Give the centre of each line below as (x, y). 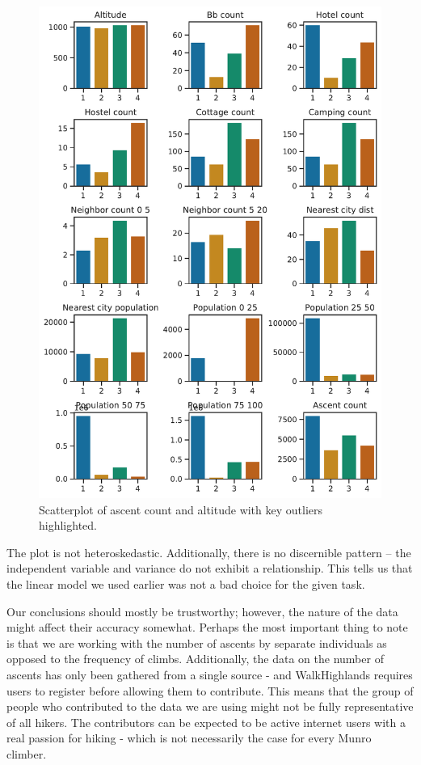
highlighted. (68, 525)
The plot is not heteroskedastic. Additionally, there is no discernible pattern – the (209, 552)
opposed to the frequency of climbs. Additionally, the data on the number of (195, 659)
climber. (27, 753)
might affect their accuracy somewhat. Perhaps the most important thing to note (207, 627)
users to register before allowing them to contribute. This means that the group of (210, 690)
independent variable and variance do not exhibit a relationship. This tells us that (210, 568)
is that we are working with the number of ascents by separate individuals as (197, 642)
